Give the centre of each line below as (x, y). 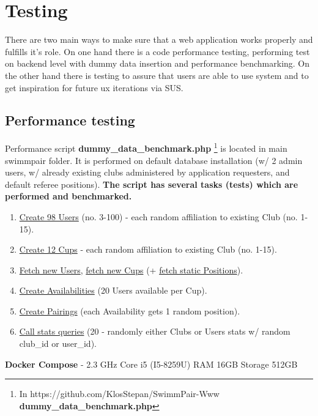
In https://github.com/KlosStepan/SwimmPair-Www (119, 394)
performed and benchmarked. (68, 196)
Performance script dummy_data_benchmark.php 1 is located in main (146, 147)
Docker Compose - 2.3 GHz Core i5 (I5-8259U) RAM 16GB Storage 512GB (151, 364)
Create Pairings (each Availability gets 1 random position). (130, 310)
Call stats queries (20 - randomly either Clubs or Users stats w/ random (155, 331)
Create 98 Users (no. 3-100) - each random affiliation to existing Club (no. (158, 216)
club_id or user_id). (58, 344)
